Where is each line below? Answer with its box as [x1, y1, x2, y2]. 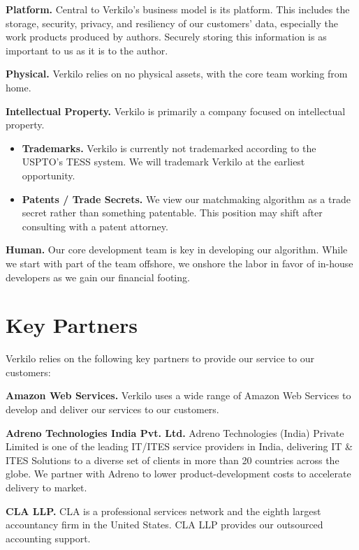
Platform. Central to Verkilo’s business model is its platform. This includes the [6, 2, 350, 16]
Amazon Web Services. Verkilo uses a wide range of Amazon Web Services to [6, 388, 351, 403]
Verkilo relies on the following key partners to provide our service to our [6, 351, 314, 366]
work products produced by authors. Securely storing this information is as [6, 29, 327, 44]
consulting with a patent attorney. [22, 218, 168, 233]
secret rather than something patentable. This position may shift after [22, 205, 323, 220]
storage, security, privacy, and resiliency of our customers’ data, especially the [6, 15, 338, 30]
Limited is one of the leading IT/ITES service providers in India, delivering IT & [6, 439, 353, 454]
